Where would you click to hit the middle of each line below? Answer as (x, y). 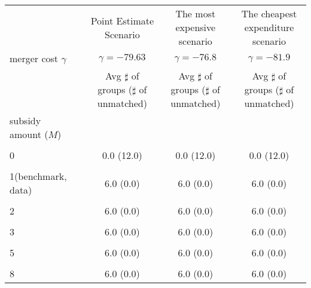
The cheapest (269, 13)
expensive (196, 27)
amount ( (29, 134)
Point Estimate (122, 20)
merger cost (34, 58)
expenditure (269, 27)
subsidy (25, 120)
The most (196, 13)
